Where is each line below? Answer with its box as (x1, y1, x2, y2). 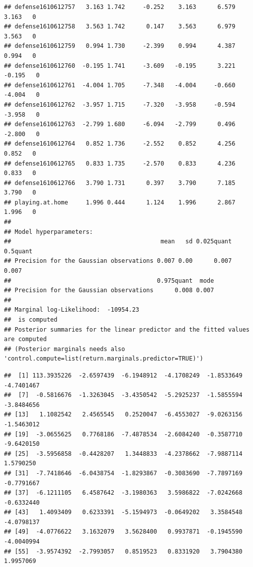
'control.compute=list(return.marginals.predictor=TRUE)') (4, 355, 203, 363)
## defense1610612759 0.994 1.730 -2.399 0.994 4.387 (4, 42, 236, 50)
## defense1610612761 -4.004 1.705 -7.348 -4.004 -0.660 (4, 81, 236, 89)
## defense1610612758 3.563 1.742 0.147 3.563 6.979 (4, 23, 236, 30)
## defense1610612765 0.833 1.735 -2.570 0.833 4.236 (4, 160, 236, 167)
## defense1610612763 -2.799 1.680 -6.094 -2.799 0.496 (4, 121, 236, 128)
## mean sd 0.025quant (4, 238, 232, 245)
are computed (4, 336, 47, 343)
